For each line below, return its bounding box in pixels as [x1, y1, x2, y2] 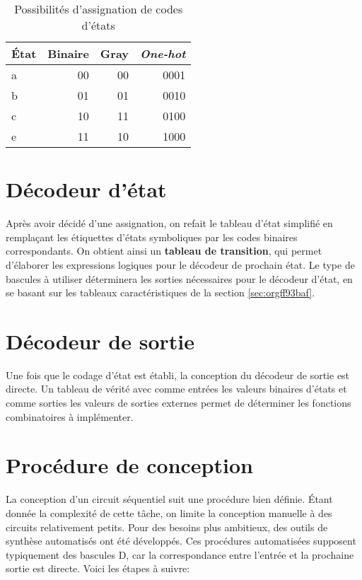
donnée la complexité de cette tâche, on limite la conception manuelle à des [6, 505, 332, 520]
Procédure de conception [6, 451, 253, 480]
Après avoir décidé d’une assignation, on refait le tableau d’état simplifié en [6, 216, 333, 231]
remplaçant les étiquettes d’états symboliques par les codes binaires [6, 229, 298, 244]
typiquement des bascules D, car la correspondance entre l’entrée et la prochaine [6, 547, 354, 562]
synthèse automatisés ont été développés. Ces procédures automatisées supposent [6, 533, 356, 548]
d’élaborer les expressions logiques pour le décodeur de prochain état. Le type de [6, 257, 355, 272]
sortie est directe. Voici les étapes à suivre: [6, 561, 190, 576]
